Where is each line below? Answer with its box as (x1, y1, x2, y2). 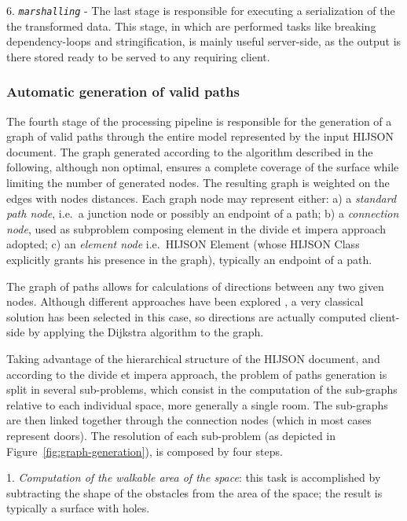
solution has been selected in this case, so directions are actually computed (6, 308, 366, 325)
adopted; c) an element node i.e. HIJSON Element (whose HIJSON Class (6, 236, 360, 252)
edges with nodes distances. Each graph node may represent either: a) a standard (6, 189, 397, 206)
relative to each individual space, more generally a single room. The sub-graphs (6, 396, 388, 413)
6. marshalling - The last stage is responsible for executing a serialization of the (6, 2, 395, 18)
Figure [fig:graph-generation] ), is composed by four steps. (6, 442, 283, 459)
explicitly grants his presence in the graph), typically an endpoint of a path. (6, 251, 372, 267)
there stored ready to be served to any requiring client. (6, 48, 270, 64)
